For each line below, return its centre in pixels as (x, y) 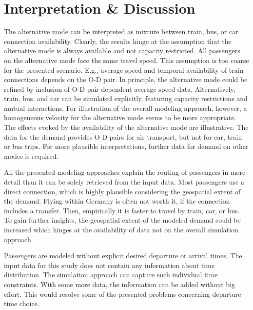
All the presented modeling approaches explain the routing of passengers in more (125, 172)
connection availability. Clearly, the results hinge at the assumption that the (118, 41)
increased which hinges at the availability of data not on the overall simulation (121, 229)
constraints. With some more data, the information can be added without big (120, 284)
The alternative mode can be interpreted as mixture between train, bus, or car (121, 31)
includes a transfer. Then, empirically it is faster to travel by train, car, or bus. (122, 210)
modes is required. (31, 155)
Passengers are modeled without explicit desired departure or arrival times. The (123, 256)
